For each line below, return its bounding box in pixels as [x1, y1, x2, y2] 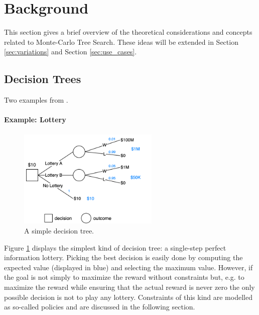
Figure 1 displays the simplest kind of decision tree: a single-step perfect [4, 242, 226, 253]
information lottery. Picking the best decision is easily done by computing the [4, 252, 243, 263]
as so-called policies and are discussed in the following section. [4, 301, 195, 312]
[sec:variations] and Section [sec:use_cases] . [4, 46, 137, 57]
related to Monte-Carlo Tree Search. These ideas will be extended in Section [4, 36, 238, 47]
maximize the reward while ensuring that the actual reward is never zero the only [4, 281, 255, 292]
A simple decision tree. [24, 225, 94, 235]
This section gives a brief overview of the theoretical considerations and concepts [4, 27, 252, 37]
